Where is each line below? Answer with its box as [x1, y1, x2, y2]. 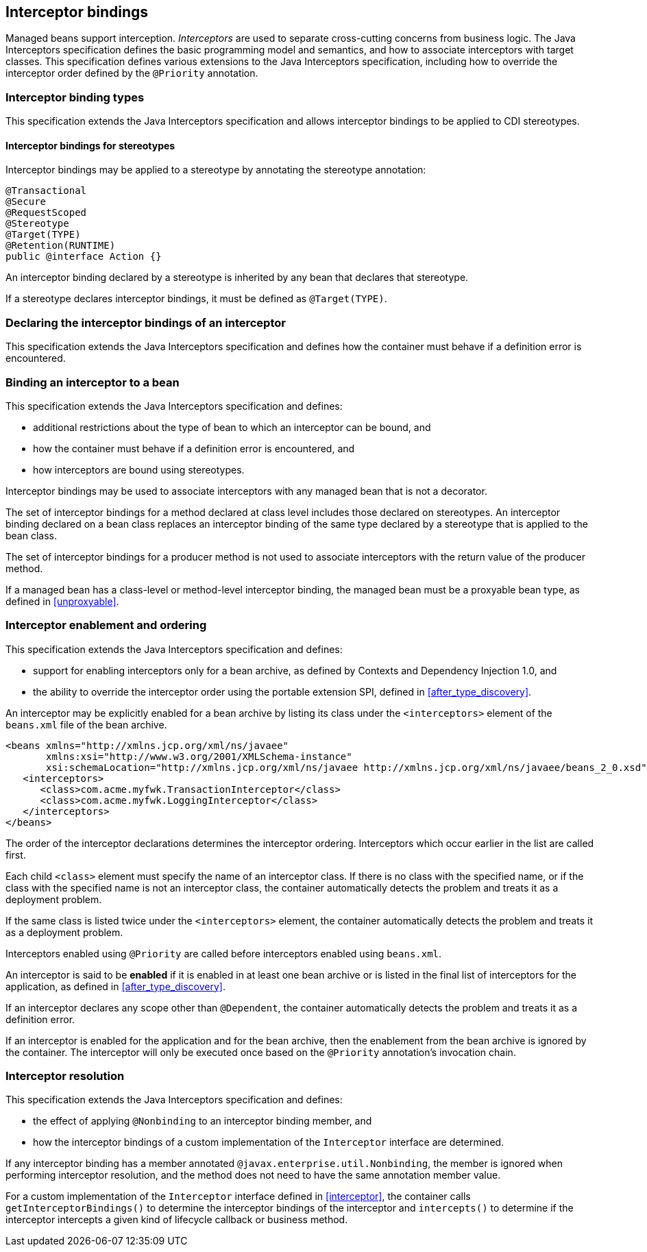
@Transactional [5, 185, 87, 197]
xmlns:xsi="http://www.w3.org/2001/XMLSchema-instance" [46, 750, 352, 762]
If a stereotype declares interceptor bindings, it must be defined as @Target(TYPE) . [5, 293, 387, 305]
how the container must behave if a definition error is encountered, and [33, 442, 355, 454]
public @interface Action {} [5, 251, 162, 262]
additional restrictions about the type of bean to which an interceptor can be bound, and [33, 421, 431, 433]
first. [5, 848, 26, 861]
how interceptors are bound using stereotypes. [33, 463, 245, 476]
